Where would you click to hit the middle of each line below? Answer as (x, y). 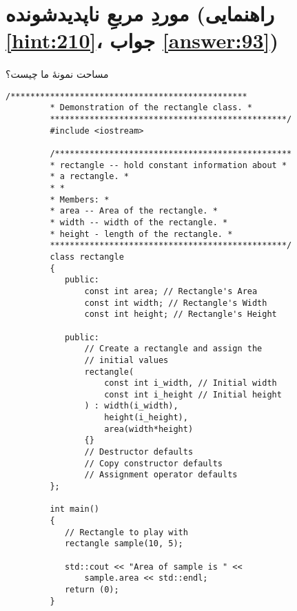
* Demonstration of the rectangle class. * (151, 108)
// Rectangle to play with (126, 532)
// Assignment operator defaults (161, 475)
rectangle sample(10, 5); (124, 544)
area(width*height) (149, 429)
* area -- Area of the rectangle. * (134, 211)
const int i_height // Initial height (193, 394)
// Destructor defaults (139, 452)
